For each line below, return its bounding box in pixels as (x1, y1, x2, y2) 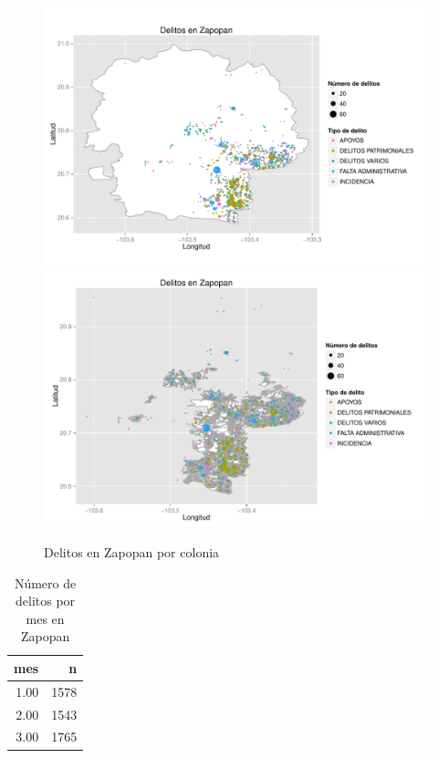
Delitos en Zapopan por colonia (44, 542, 220, 561)
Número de (14, 573, 77, 592)
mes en (26, 608, 65, 628)
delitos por (16, 591, 76, 610)
